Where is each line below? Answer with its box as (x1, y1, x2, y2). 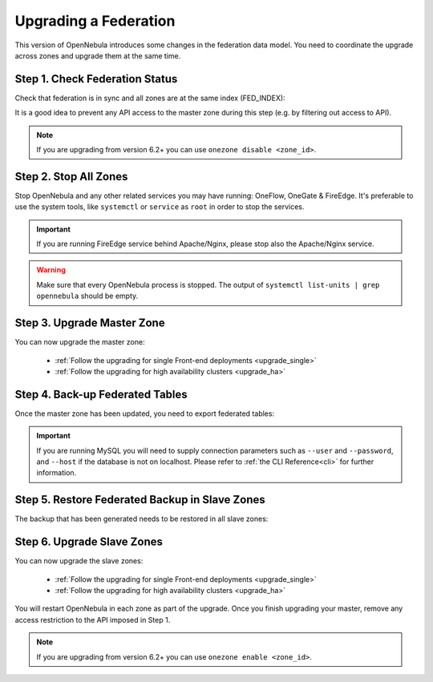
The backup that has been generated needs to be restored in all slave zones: (14, 514, 269, 524)
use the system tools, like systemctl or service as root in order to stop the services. (14, 202, 305, 212)
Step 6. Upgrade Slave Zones (14, 535, 164, 549)
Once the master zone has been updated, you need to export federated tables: (14, 409, 275, 418)
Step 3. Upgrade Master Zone (14, 317, 165, 330)
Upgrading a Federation (14, 12, 176, 30)
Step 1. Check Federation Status (14, 72, 178, 86)
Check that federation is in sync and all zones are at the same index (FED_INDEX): (14, 93, 285, 103)
